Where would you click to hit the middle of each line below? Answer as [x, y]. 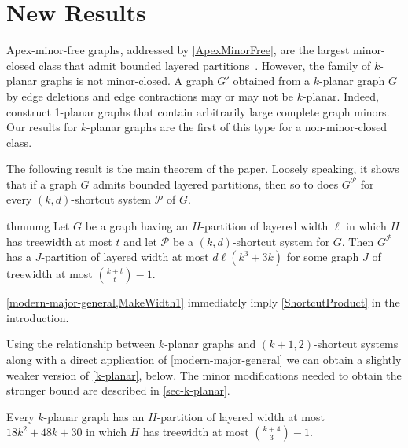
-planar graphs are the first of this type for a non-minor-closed [237, 127]
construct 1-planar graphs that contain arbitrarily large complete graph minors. [198, 111]
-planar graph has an [94, 416]
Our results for [42, 127]
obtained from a [272, 81]
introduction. [38, 317]
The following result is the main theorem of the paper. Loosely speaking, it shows [203, 169]
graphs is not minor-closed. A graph [127, 81]
